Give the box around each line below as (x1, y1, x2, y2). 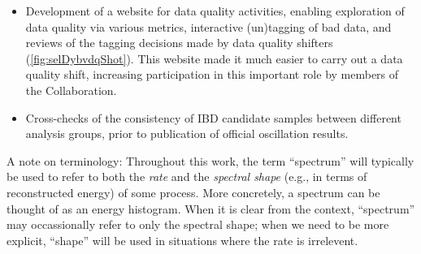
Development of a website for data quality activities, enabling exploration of (25, 2, 405, 19)
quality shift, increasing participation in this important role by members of (25, 66, 399, 83)
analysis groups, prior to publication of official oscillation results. (25, 125, 349, 142)
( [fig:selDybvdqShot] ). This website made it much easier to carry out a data (25, 50, 403, 67)
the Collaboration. (25, 81, 117, 98)
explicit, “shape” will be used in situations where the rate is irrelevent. (7, 231, 358, 248)
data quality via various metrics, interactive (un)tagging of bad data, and (25, 18, 392, 35)
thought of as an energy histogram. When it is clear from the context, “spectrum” (7, 200, 415, 217)
